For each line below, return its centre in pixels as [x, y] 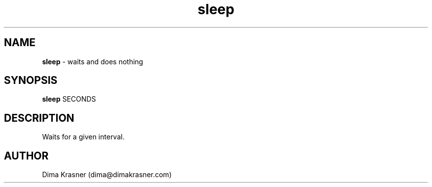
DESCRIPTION [39, 118]
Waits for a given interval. [83, 137]
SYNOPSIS [31, 80]
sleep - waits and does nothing [93, 61]
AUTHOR [26, 156]
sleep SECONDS [69, 99]
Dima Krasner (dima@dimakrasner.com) [107, 175]
